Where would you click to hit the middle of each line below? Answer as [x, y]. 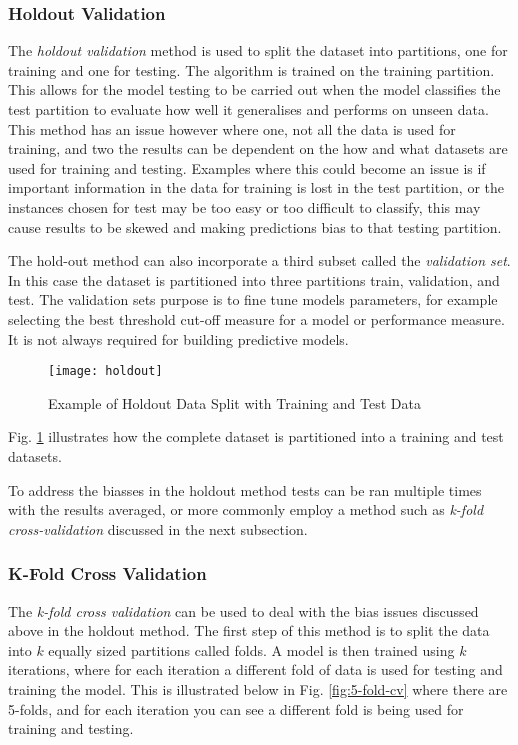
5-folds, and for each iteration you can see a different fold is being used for [236, 708]
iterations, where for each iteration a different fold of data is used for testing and [255, 669]
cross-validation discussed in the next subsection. [158, 528]
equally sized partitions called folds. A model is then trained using [251, 649]
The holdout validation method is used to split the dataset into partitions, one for [258, 50]
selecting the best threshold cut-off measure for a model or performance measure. [256, 318]
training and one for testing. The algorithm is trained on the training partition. [251, 69]
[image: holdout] [105, 371]
